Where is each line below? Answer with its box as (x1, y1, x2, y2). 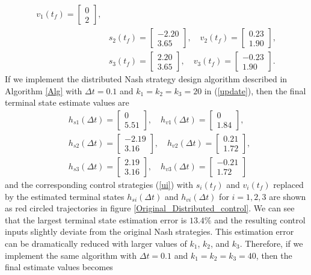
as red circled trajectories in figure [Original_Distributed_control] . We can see (5, 202, 295, 214)
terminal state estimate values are (5, 96, 129, 109)
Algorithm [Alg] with (5, 84, 82, 97)
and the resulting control (214, 213, 306, 226)
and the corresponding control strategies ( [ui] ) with (5, 178, 194, 190)
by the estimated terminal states (5, 190, 125, 202)
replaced (273, 178, 304, 190)
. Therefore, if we (239, 237, 303, 249)
